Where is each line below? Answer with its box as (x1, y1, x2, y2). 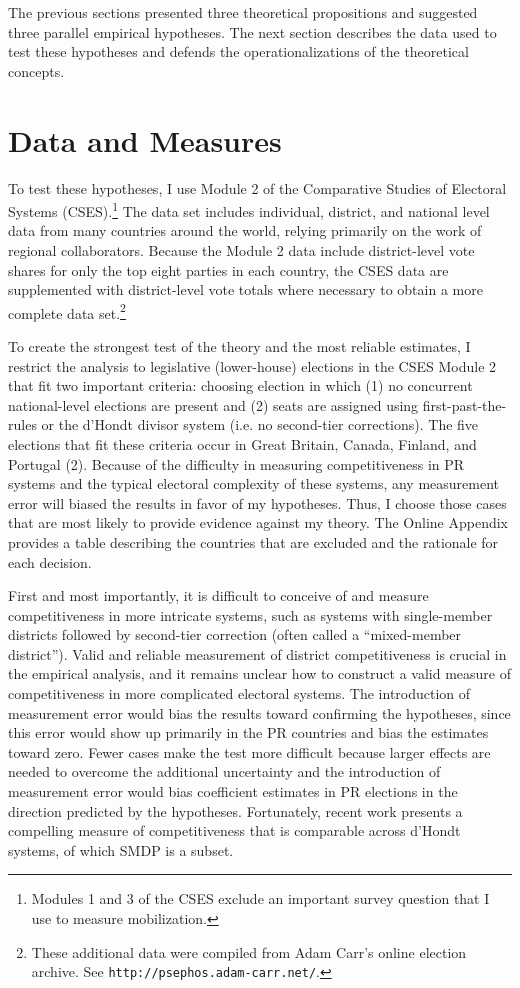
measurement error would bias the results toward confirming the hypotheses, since (8, 702, 511, 723)
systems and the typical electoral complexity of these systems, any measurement (8, 473, 499, 494)
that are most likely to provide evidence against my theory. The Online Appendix (8, 512, 509, 533)
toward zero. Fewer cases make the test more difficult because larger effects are (8, 741, 491, 762)
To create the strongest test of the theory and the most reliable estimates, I (8, 335, 471, 356)
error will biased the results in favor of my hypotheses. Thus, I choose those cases (8, 492, 507, 513)
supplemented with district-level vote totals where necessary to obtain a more (8, 279, 483, 300)
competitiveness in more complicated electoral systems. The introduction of (8, 683, 471, 704)
